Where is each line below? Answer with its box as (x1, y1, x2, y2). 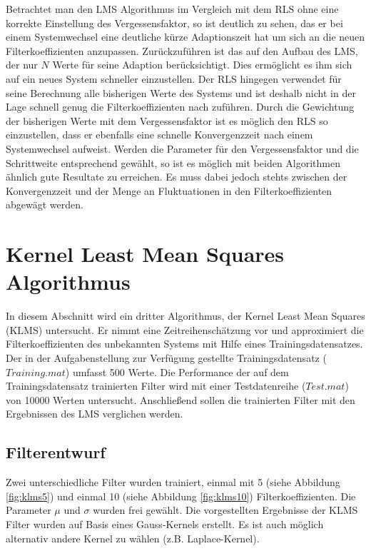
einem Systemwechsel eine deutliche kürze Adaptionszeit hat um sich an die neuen (6, 29, 365, 44)
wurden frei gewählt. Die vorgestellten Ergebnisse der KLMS (93, 502, 358, 517)
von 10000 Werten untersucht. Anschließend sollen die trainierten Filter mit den (6, 392, 355, 407)
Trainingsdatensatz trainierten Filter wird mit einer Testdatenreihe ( (6, 378, 306, 393)
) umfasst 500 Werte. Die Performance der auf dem (65, 364, 289, 379)
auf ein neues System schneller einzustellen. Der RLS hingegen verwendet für (6, 71, 342, 86)
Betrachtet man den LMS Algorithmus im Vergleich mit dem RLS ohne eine (6, 1, 339, 16)
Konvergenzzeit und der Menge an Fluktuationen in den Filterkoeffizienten (6, 183, 332, 198)
